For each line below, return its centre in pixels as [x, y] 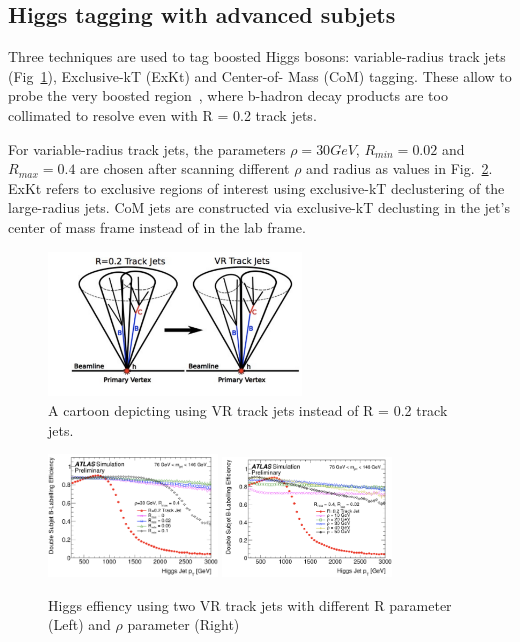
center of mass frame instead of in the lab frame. [157, 226]
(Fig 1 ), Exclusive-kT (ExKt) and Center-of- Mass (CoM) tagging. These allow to [260, 75]
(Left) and [79, 624]
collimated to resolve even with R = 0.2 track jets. [162, 114]
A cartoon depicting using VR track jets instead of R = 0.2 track [248, 410]
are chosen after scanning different [185, 168]
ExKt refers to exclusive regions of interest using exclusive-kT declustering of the [256, 187]
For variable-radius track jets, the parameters [147, 148]
